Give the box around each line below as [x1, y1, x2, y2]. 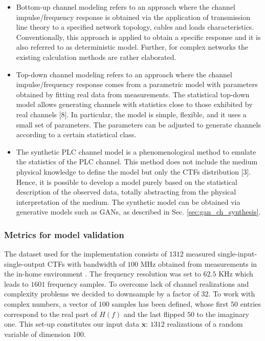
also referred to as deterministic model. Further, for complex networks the [16, 41, 248, 52]
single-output [4, 258, 46, 269]
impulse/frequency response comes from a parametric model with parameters [16, 79, 258, 90]
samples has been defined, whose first [112, 299, 229, 309]
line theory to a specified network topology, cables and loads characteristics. [16, 22, 254, 32]
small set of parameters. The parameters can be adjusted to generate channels [16, 119, 261, 130]
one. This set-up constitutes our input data [4, 318, 140, 329]
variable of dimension [4, 328, 71, 339]
